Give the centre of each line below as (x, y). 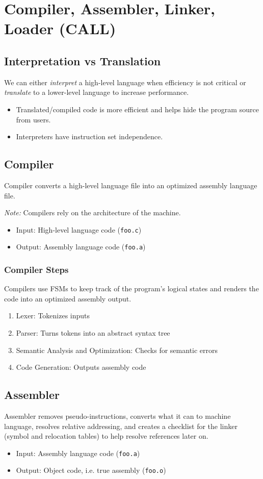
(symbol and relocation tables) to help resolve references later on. (106, 436)
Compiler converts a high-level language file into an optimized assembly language (131, 185)
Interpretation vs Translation (83, 60)
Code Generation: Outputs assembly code (81, 367)
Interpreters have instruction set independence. (89, 136)
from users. (33, 119)
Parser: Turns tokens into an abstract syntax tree (93, 333)
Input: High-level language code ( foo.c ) (79, 229)
